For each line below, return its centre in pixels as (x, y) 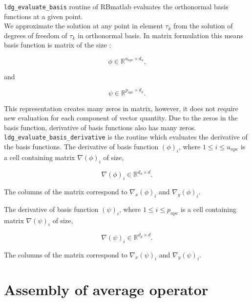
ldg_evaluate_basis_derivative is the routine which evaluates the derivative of (126, 137)
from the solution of (203, 26)
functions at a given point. (43, 16)
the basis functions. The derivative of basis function (81, 147)
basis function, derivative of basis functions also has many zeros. (100, 127)
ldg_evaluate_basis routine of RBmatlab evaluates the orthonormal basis (116, 6)
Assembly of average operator (106, 289)
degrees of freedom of (36, 35)
